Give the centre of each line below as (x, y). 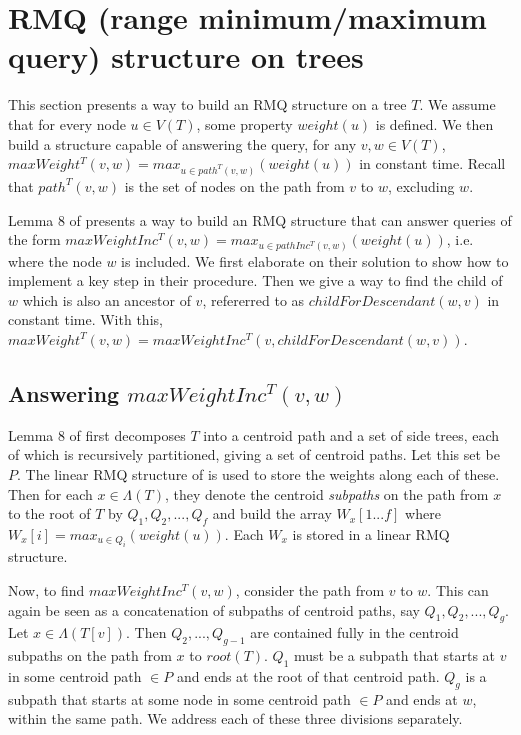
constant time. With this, (85, 319)
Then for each (50, 493)
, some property (244, 123)
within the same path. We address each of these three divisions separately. (235, 718)
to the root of (49, 513)
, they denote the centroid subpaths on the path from (326, 493)
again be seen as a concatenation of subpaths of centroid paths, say (214, 609)
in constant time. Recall (432, 163)
